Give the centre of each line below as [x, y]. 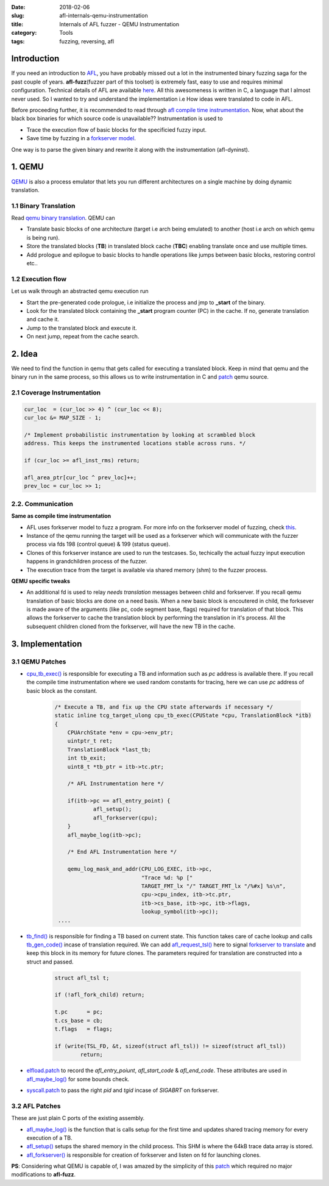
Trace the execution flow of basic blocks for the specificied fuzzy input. [117, 130]
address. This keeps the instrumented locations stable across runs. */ [135, 443]
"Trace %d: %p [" [167, 877]
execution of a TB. [49, 1138]
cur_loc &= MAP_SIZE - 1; [63, 418]
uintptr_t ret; [90, 741]
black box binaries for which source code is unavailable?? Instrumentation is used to [117, 118]
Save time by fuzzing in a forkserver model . [81, 138]
